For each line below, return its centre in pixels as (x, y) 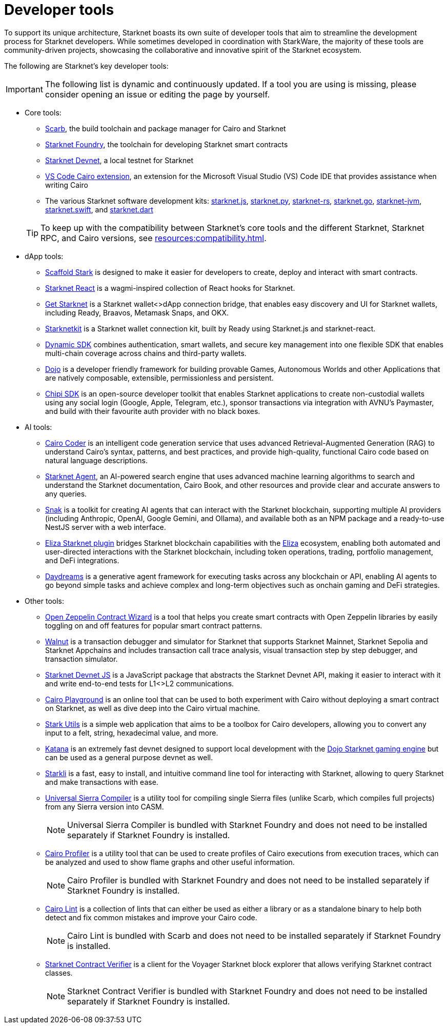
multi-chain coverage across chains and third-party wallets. (146, 353)
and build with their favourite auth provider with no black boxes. (153, 411)
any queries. (66, 493)
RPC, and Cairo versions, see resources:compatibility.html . (154, 238)
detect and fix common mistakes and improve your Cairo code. (151, 917)
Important (24, 89)
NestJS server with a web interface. (106, 527)
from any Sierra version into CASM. (105, 806)
